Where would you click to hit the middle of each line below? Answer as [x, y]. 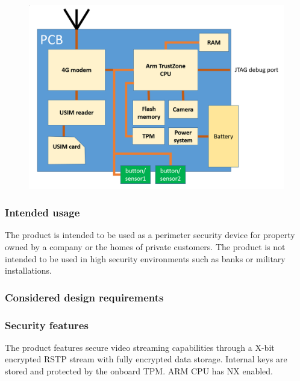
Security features [47, 325]
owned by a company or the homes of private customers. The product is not [145, 246]
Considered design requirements [84, 297]
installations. [28, 270]
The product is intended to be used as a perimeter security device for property [150, 235]
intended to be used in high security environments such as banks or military [145, 258]
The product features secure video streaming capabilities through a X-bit [140, 347]
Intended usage [42, 213]
